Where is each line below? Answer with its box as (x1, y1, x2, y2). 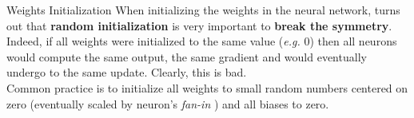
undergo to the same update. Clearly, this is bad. (6, 64, 247, 81)
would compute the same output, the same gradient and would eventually (6, 48, 367, 65)
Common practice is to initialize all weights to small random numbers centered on (6, 79, 408, 96)
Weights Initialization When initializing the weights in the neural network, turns (6, 2, 400, 18)
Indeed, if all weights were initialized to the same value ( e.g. (6, 33, 301, 49)
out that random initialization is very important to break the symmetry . (6, 17, 392, 33)
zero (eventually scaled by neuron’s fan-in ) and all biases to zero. (6, 95, 329, 112)
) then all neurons (309, 33, 397, 49)
